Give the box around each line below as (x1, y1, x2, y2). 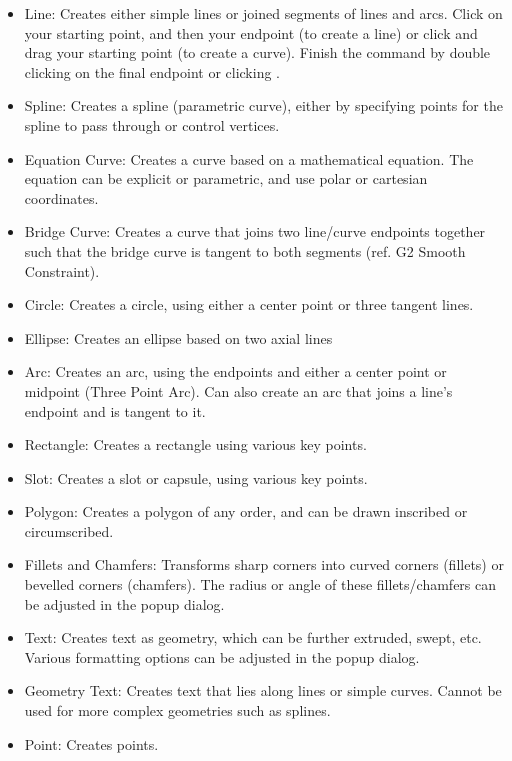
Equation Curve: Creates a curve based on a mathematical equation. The (24, 148, 474, 169)
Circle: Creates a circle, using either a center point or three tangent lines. (24, 294, 474, 315)
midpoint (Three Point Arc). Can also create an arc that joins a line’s (24, 380, 453, 401)
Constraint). (24, 260, 100, 281)
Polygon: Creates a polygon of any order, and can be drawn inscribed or (24, 501, 468, 522)
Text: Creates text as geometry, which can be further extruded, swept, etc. (24, 627, 482, 648)
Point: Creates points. (24, 733, 159, 754)
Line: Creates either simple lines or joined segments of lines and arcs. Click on (24, 3, 503, 23)
